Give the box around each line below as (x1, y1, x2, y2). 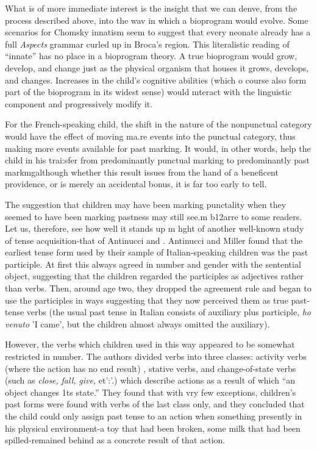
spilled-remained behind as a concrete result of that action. (5, 434, 226, 446)
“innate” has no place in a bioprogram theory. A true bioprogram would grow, (5, 49, 297, 62)
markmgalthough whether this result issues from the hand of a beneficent (5, 165, 279, 178)
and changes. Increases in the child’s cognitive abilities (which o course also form (5, 73, 307, 86)
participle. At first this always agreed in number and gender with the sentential (5, 257, 301, 270)
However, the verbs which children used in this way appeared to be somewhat (5, 338, 295, 351)
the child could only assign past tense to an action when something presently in (5, 410, 302, 422)
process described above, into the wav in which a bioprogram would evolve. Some (5, 13, 308, 26)
